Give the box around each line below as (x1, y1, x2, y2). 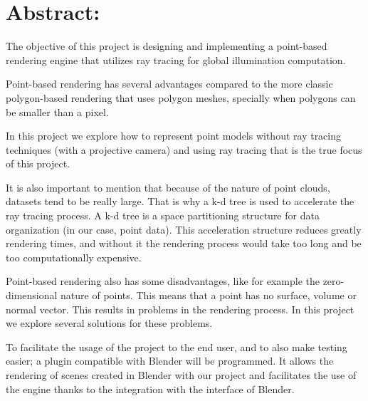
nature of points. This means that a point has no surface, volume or (61, 288, 357, 303)
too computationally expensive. (6, 249, 142, 264)
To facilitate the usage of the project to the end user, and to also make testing (6, 339, 347, 354)
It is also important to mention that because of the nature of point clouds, (6, 179, 330, 194)
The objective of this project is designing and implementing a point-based (6, 38, 327, 53)
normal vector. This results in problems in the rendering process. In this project (6, 301, 354, 316)
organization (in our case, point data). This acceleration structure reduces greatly (6, 222, 362, 236)
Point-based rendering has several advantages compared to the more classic (6, 76, 333, 91)
